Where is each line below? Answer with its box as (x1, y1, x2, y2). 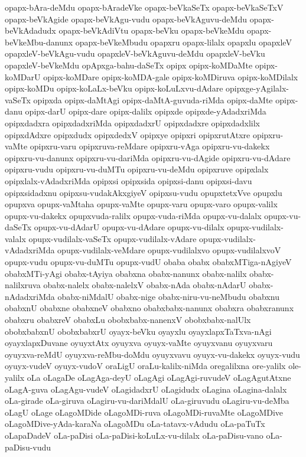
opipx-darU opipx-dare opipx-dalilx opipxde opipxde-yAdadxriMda (25, 105, 266, 117)
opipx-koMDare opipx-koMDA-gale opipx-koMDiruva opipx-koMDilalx (43, 70, 298, 83)
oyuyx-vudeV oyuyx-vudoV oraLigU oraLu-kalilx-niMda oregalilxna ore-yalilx (5, 360, 286, 372)
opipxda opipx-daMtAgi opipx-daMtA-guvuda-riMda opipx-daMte (33, 93, 273, 106)
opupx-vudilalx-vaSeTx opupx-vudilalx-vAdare (28, 232, 197, 244)
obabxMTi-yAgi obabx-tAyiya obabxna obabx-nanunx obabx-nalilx (5, 267, 247, 279)
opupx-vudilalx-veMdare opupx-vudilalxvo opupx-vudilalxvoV (57, 244, 281, 256)
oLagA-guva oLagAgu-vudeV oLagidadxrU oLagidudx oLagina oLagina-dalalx (5, 383, 287, 395)
